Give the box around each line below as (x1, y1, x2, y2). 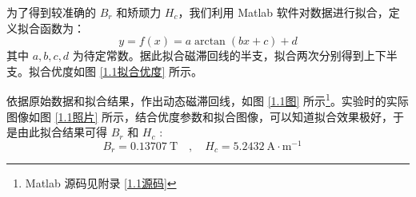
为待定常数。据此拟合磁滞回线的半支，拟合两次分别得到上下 (72, 47, 386, 64)
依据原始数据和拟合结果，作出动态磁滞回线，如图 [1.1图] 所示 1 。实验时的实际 (6, 90, 409, 109)
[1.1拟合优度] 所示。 (99, 62, 203, 79)
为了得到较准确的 (6, 4, 96, 20)
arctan (194, 36, 226, 48)
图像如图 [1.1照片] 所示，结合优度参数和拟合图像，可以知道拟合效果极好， (6, 108, 394, 124)
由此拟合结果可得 (17, 124, 107, 140)
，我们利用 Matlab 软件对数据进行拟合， (178, 4, 389, 20)
